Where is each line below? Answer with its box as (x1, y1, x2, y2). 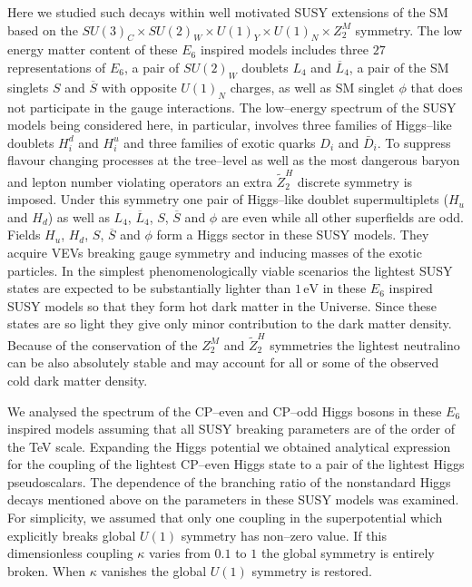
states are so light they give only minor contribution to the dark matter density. (7, 314, 452, 333)
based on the (7, 20, 78, 39)
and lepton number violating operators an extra (7, 171, 272, 191)
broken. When (7, 561, 86, 580)
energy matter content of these (7, 40, 178, 59)
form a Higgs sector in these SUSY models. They (156, 225, 429, 244)
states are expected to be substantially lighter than (7, 279, 291, 298)
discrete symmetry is (297, 171, 413, 191)
